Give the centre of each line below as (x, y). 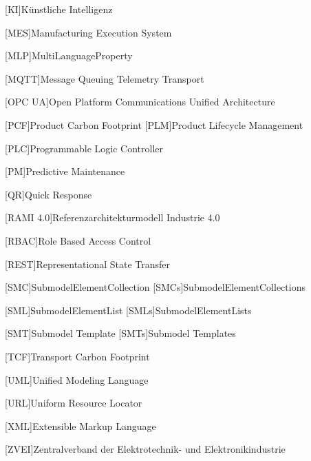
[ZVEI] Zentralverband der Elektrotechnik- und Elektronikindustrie (145, 449)
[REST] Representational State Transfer (88, 264)
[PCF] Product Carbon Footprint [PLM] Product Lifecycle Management (154, 124)
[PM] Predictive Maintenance (65, 171)
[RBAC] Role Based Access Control (78, 240)
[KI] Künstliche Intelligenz (59, 9)
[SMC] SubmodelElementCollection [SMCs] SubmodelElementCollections (155, 287)
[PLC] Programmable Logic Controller (84, 148)
